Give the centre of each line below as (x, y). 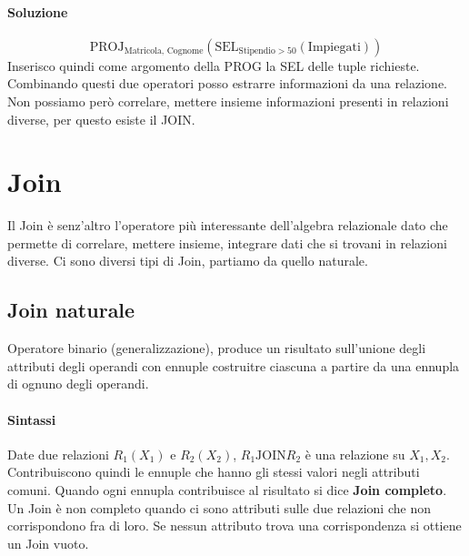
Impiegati (334, 47)
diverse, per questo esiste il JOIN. (101, 119)
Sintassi (32, 419)
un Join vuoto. (48, 543)
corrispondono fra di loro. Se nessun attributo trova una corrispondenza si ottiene (234, 526)
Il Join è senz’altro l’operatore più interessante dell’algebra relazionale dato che (228, 225)
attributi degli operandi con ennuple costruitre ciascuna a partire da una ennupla (234, 365)
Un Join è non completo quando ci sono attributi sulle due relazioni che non (219, 507)
